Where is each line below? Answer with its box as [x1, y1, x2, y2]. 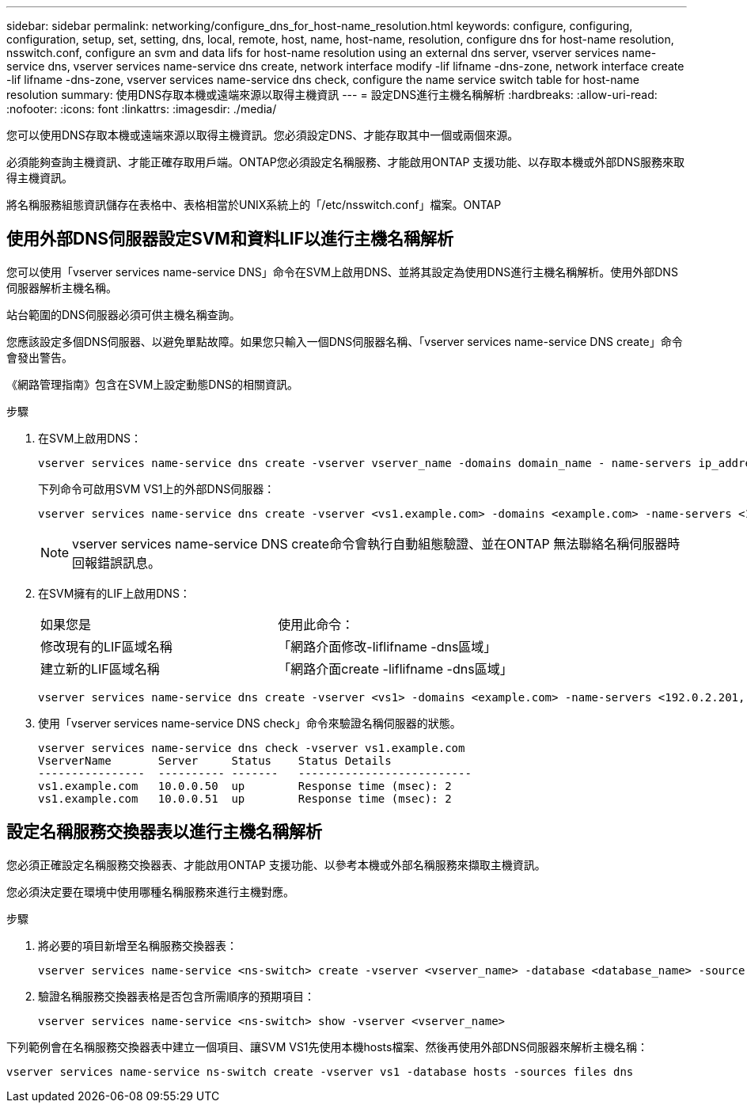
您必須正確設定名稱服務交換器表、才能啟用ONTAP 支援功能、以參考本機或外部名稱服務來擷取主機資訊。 [6, 857, 546, 872]
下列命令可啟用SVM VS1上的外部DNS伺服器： [38, 481, 275, 496]
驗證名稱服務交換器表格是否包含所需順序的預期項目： [38, 989, 315, 1003]
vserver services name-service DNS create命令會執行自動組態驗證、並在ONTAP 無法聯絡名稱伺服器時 [72, 535, 681, 552]
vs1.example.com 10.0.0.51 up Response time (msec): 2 [38, 792, 452, 805]
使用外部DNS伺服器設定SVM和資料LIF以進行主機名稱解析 [6, 229, 454, 249]
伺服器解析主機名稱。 [6, 280, 117, 294]
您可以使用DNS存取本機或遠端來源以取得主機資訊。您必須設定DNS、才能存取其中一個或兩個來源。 [6, 128, 519, 142]
